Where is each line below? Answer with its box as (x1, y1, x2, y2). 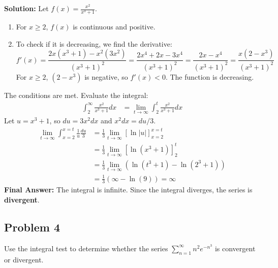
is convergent (214, 243, 256, 253)
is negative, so (84, 71, 128, 82)
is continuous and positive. (73, 21, 156, 32)
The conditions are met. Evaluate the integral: (4, 89, 148, 100)
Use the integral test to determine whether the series (4, 243, 168, 253)
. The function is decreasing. (165, 71, 254, 82)
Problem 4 (4, 219, 60, 234)
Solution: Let (4, 3, 49, 13)
